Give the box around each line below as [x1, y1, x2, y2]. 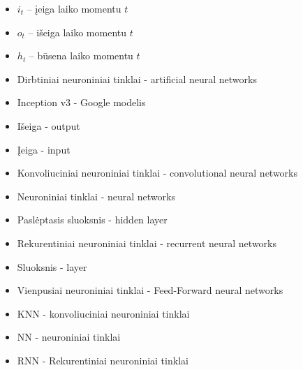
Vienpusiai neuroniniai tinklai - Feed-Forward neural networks [17, 283, 283, 297]
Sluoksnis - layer [17, 259, 87, 274]
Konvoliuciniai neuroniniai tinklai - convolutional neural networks [17, 165, 298, 180]
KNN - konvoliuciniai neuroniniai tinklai [17, 306, 190, 320]
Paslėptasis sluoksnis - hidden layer [17, 212, 168, 227]
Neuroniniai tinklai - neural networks [17, 188, 175, 203]
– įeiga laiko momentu [27, 1, 121, 15]
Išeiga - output [17, 118, 80, 133]
